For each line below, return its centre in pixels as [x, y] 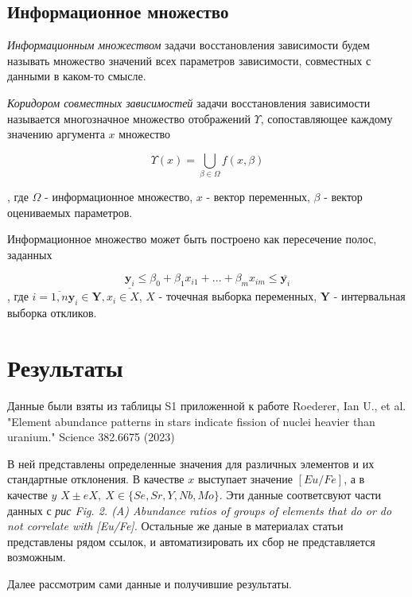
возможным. [37, 557]
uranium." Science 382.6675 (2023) [91, 437]
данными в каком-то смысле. [77, 76]
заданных [30, 254]
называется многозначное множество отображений [129, 118]
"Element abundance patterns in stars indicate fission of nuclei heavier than [191, 421]
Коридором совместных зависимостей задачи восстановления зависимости [189, 102]
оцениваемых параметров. [70, 212]
